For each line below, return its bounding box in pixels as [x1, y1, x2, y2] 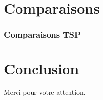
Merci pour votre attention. [4, 87, 86, 97]
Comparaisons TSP [4, 28, 81, 40]
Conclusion [4, 59, 79, 79]
